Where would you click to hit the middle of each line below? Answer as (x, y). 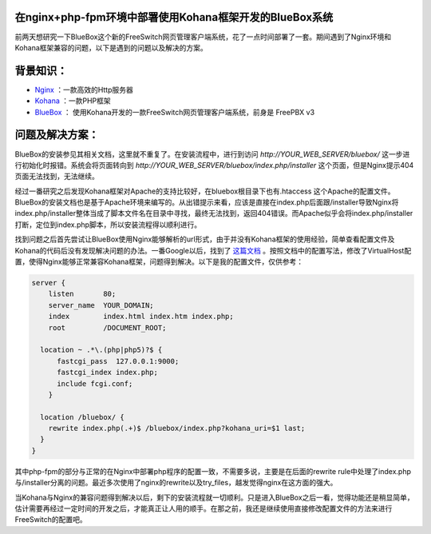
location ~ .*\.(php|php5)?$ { (101, 350)
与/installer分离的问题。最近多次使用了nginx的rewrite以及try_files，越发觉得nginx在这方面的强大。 (176, 483)
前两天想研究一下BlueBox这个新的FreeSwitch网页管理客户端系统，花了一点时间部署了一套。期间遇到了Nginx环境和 (203, 37)
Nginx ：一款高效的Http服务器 (84, 90)
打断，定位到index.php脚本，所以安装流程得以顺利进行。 (108, 225)
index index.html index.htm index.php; (141, 317)
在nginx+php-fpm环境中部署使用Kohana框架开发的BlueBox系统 (174, 17)
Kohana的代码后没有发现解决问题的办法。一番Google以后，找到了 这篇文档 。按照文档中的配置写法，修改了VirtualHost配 (213, 250)
